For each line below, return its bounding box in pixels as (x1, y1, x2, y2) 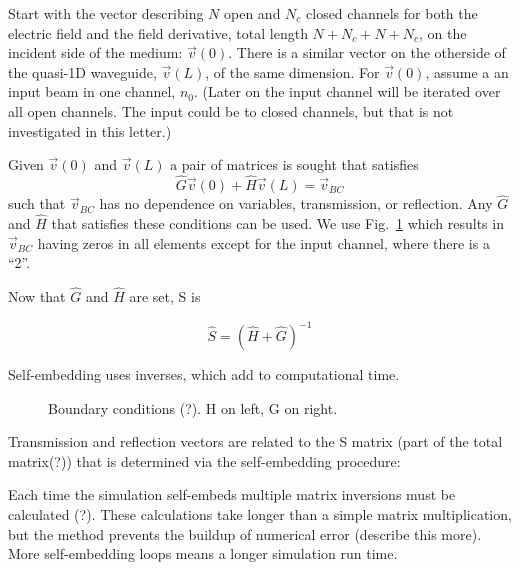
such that (8, 193, 66, 214)
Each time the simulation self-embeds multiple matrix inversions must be (8, 484, 456, 505)
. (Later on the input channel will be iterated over (194, 81, 501, 102)
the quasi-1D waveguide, (8, 61, 157, 82)
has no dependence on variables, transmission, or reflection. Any (99, 193, 493, 214)
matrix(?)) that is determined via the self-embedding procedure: (8, 450, 401, 471)
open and (224, 3, 281, 23)
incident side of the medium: (8, 42, 183, 63)
